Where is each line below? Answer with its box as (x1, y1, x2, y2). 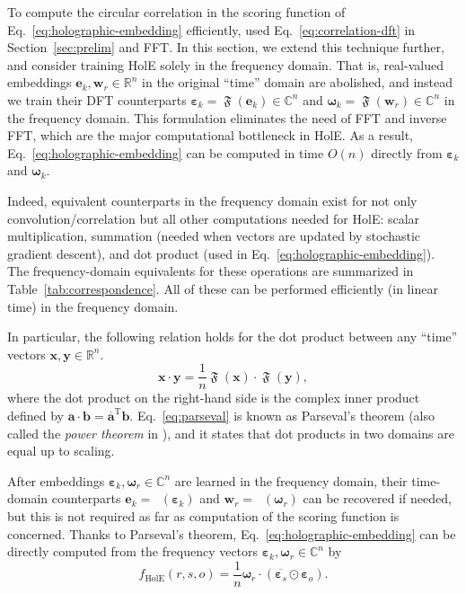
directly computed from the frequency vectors (7, 542, 259, 561)
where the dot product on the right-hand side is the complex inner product (7, 388, 420, 407)
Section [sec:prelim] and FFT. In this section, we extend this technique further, (7, 38, 444, 57)
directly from (371, 143, 443, 162)
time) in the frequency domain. (7, 297, 179, 315)
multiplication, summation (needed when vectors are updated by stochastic (7, 226, 421, 245)
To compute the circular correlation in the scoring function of (7, 3, 346, 21)
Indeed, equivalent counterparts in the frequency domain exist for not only (7, 191, 418, 209)
